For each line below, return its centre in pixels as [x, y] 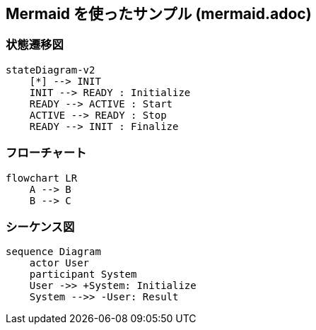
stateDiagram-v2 [51, 70]
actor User [59, 263]
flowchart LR [42, 178]
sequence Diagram [53, 252]
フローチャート [46, 153]
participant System [83, 275]
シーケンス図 [40, 226]
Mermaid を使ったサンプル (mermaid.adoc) [159, 14]
